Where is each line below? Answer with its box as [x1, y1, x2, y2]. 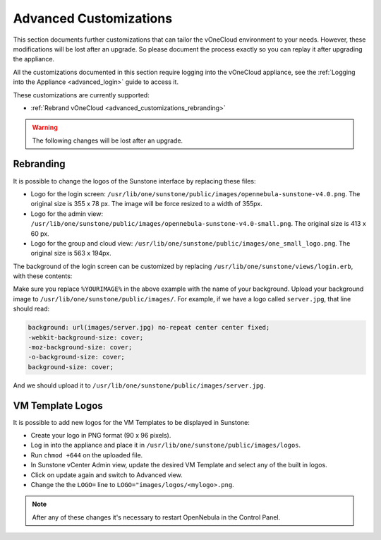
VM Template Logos [13, 400, 104, 412]
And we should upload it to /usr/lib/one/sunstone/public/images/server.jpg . [13, 381, 266, 390]
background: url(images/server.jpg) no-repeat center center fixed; [28, 323, 270, 332]
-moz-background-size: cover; [28, 343, 133, 352]
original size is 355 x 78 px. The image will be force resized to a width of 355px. [30, 200, 262, 208]
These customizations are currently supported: [13, 90, 150, 99]
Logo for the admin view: [30, 209, 104, 218]
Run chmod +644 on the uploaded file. [30, 450, 143, 459]
